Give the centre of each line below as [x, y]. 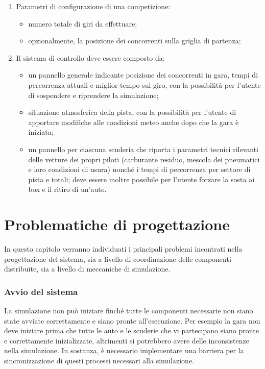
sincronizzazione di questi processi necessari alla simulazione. [99, 360]
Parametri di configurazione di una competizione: [93, 6]
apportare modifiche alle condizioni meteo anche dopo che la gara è [134, 122]
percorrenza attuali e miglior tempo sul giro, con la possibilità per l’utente [144, 84]
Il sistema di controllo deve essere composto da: [90, 57]
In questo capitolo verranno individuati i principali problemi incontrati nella [123, 249]
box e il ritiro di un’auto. [67, 189]
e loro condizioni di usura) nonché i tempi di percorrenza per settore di [139, 169]
